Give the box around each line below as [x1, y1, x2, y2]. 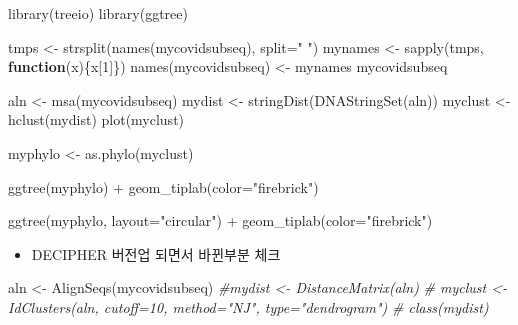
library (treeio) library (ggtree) [8, 3, 188, 23]
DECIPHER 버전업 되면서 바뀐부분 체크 [31, 243, 281, 264]
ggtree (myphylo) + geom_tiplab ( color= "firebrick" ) [8, 176, 319, 197]
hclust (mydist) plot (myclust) [8, 109, 185, 130]
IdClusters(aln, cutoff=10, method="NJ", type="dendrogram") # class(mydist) [8, 296, 489, 317]
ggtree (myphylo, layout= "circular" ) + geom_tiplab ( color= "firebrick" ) [8, 210, 433, 231]
